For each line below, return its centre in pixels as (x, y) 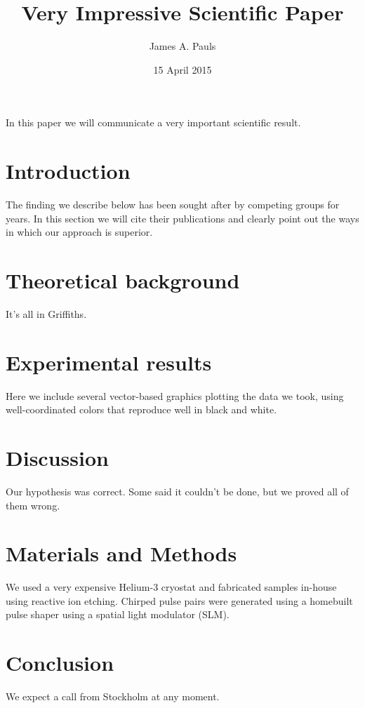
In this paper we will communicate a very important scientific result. (153, 122)
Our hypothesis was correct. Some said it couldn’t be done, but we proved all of (177, 491)
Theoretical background (123, 280)
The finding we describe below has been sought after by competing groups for (173, 205)
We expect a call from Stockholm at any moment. (113, 696)
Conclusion (60, 663)
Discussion (57, 458)
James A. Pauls (182, 46)
